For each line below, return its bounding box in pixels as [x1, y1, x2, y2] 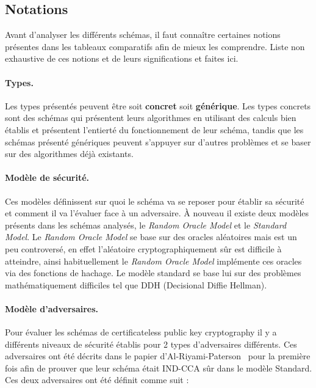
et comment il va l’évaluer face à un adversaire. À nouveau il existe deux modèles [5, 207, 309, 219]
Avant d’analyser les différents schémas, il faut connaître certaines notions [5, 28, 281, 41]
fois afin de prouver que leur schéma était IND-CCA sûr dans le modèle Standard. [5, 361, 312, 374]
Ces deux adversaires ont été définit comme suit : [5, 373, 189, 386]
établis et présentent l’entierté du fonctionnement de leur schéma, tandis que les [5, 123, 304, 136]
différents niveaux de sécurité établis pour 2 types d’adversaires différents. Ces [5, 337, 297, 350]
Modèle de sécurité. [5, 171, 90, 184]
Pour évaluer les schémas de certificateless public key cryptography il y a [5, 326, 277, 339]
